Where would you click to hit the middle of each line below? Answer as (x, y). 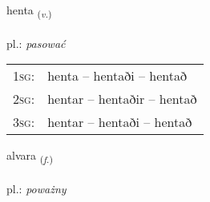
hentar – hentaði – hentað (120, 122)
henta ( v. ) (29, 11)
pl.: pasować (36, 43)
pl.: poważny (36, 189)
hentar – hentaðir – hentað (122, 99)
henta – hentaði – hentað (117, 76)
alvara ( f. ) (30, 156)
